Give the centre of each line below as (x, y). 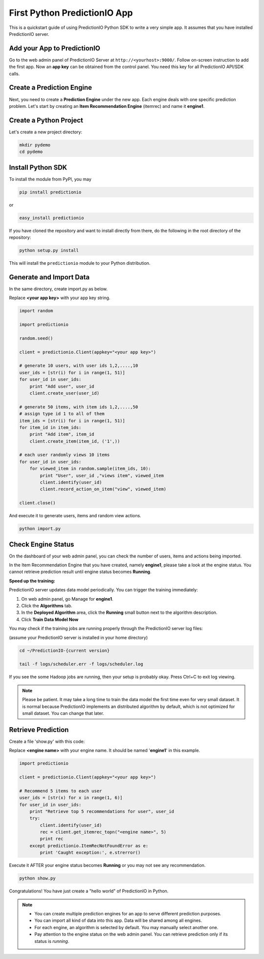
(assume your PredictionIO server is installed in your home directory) (78, 637)
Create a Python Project (46, 120)
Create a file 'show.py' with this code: (47, 741)
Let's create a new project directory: (46, 132)
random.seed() (36, 338)
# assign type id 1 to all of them (62, 414)
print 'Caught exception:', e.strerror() (90, 853)
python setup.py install (49, 251)
